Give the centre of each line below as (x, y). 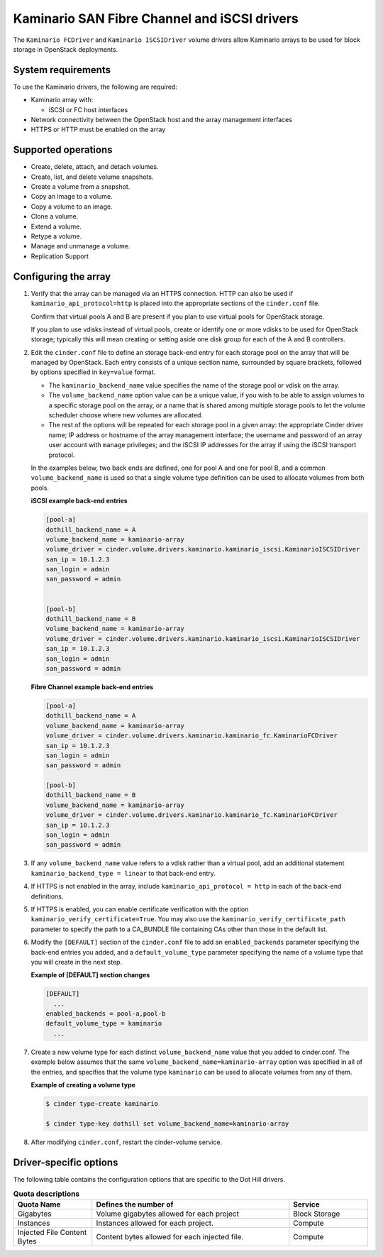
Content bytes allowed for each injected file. (170, 1237)
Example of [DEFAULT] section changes (90, 975)
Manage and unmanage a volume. (81, 246)
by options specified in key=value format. (93, 372)
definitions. (47, 896)
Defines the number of (135, 1204)
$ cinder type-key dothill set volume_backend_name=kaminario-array (167, 1124)
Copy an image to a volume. (72, 197)
